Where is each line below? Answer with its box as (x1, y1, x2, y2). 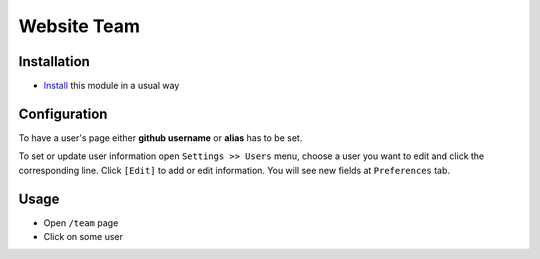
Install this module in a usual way (43, 80, 180, 92)
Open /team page (43, 216, 119, 229)
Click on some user (43, 231, 124, 243)
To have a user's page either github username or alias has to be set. (18, 131, 303, 144)
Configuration (18, 105, 108, 122)
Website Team (18, 15, 140, 37)
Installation (18, 53, 90, 70)
